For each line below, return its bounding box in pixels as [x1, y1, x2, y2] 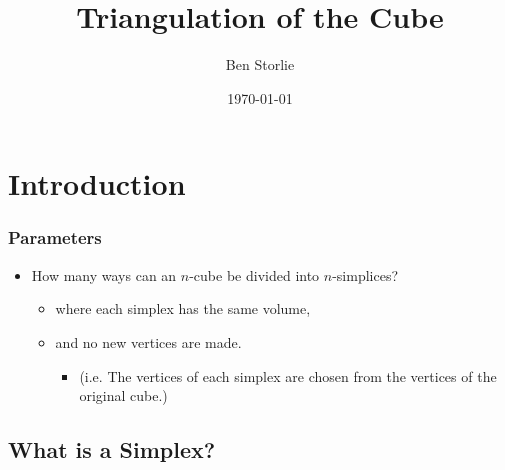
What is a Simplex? [8, 434, 216, 465]
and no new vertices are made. [55, 331, 242, 352]
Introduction [8, 163, 186, 204]
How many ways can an [31, 264, 177, 285]
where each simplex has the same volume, [55, 298, 311, 319]
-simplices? [332, 264, 399, 285]
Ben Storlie [225, 54, 295, 75]
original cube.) [79, 385, 168, 406]
